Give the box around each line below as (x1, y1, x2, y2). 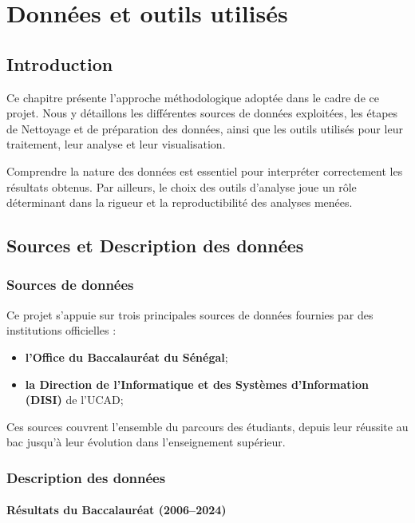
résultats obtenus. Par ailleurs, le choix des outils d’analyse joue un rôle (6, 178, 357, 195)
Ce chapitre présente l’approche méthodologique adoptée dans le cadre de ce (6, 89, 379, 105)
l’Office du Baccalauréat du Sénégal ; (25, 348, 228, 365)
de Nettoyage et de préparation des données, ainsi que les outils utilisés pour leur (6, 120, 403, 137)
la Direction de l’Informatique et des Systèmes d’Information (25, 375, 369, 392)
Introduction (6, 51, 113, 76)
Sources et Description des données (6, 233, 304, 258)
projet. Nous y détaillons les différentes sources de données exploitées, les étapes (6, 105, 398, 121)
